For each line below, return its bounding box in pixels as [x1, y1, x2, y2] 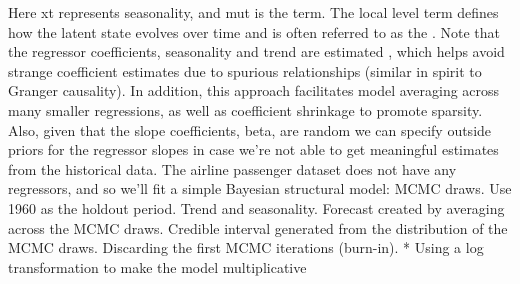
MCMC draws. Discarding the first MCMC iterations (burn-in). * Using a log [8, 237, 484, 258]
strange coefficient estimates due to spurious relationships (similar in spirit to [8, 60, 482, 81]
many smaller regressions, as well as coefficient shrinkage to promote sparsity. [8, 99, 483, 120]
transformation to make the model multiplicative [8, 256, 307, 277]
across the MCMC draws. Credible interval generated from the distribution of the [8, 217, 508, 238]
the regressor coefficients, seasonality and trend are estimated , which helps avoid [8, 41, 505, 62]
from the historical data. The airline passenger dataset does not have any [8, 158, 457, 179]
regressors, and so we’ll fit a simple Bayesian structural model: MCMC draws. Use [8, 178, 512, 199]
